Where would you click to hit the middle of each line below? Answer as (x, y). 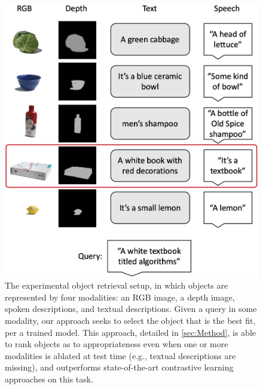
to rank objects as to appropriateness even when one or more (117, 344)
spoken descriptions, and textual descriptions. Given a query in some (131, 309)
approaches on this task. (49, 379)
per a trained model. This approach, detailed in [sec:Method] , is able (131, 332)
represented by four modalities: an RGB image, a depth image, (120, 297)
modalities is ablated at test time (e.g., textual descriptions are (120, 355)
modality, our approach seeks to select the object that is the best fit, (130, 320)
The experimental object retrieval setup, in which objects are (117, 285)
